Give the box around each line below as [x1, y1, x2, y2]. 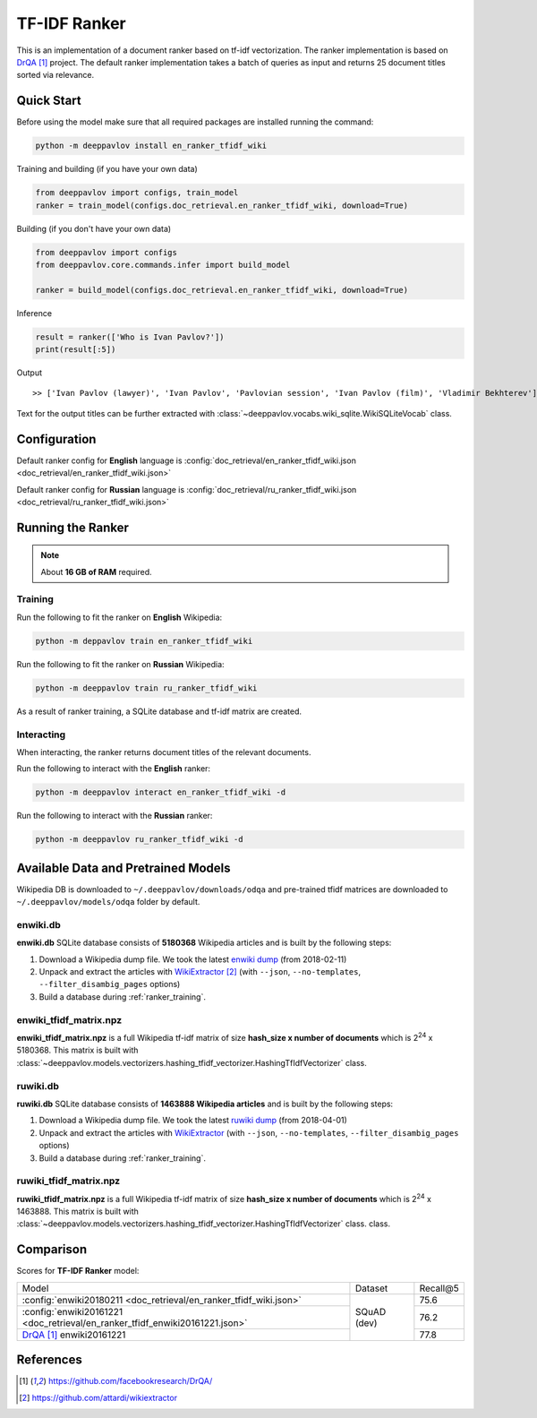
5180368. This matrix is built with [16, 1044, 139, 1056]
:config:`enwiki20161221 [21, 1305, 124, 1318]
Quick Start [16, 93, 81, 108]
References [16, 1353, 82, 1368]
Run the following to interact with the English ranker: [16, 763, 210, 774]
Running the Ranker [16, 520, 130, 535]
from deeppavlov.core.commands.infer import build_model [35, 260, 291, 270]
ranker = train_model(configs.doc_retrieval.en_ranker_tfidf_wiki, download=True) [35, 200, 409, 211]
